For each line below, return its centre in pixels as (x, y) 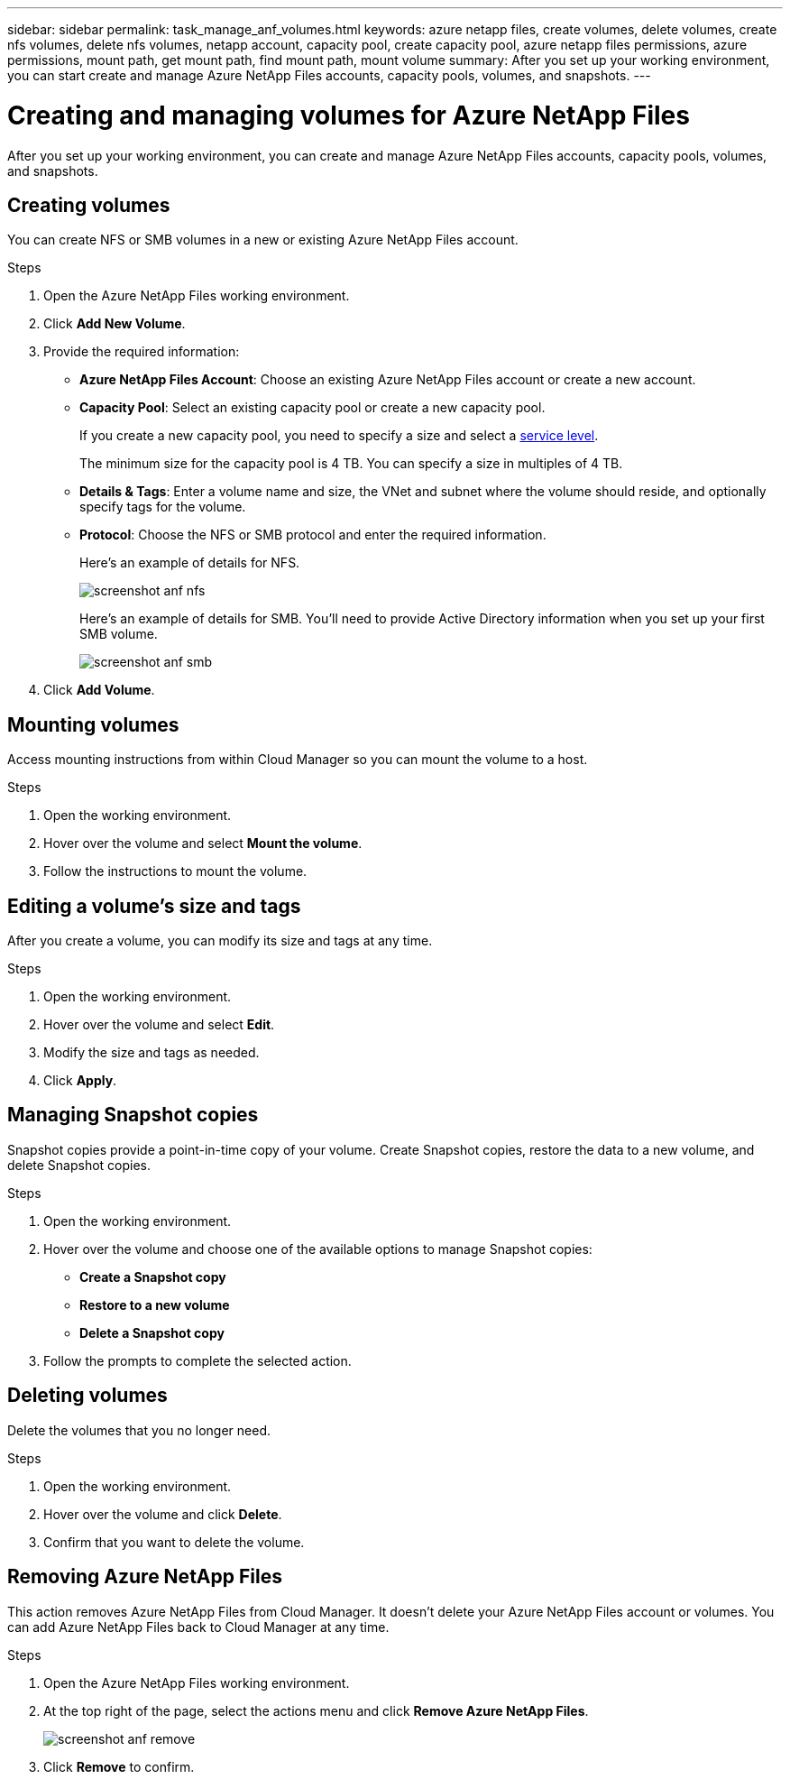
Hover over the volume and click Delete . (163, 1514)
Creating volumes (89, 205)
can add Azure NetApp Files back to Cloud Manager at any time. (198, 1627)
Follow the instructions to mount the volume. (175, 871)
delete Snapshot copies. (79, 1165)
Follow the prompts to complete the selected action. (197, 1360)
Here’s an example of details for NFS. (190, 563)
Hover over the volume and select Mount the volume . (203, 843)
